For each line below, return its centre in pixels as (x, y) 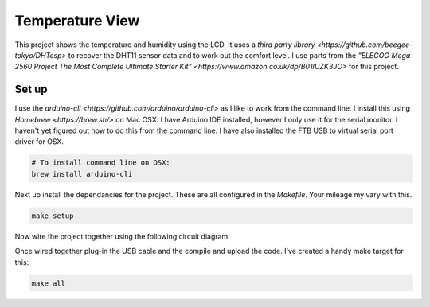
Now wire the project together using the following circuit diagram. (122, 236)
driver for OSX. (39, 142)
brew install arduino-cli (82, 174)
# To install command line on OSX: (101, 163)
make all (49, 283)
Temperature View (77, 21)
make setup (53, 216)
